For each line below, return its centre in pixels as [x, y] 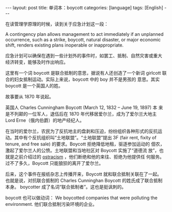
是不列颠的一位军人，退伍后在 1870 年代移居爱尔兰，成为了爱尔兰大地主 [81, 114]
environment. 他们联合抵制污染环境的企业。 [51, 204]
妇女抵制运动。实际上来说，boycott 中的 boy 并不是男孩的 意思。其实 [87, 79]
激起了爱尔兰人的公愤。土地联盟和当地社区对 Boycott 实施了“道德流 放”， [82, 150]
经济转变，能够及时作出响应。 [37, 62]
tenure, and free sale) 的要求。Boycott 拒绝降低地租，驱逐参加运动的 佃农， [85, 144]
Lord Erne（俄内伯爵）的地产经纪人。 [45, 120]
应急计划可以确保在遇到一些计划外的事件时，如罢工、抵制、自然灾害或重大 [84, 56]
